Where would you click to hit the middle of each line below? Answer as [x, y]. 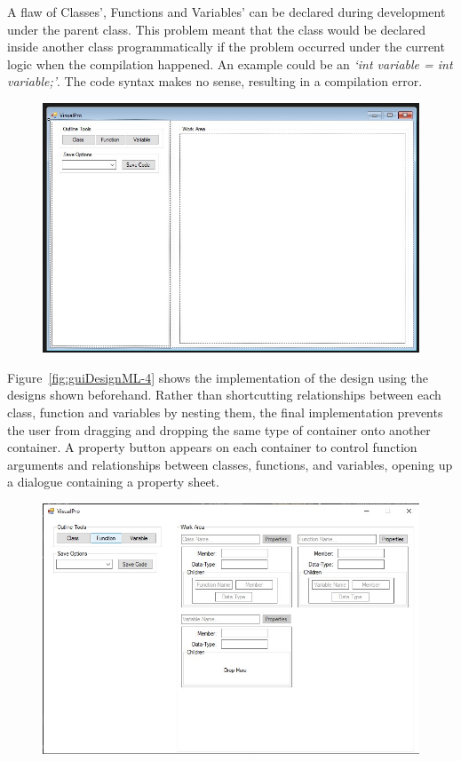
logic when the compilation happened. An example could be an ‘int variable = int [230, 63]
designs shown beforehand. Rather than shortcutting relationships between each [224, 395]
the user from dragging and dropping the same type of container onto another [219, 429]
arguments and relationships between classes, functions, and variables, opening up [230, 464]
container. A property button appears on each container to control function [212, 447]
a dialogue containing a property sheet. [113, 482]
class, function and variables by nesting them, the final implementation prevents [225, 412]
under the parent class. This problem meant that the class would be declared [217, 29]
